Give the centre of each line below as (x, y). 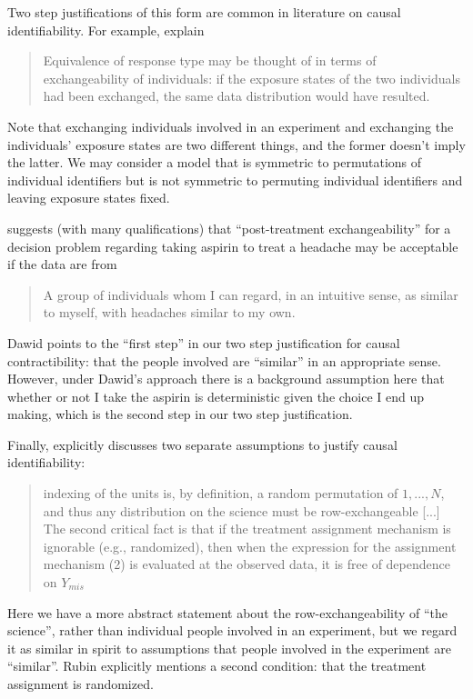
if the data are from (62, 264)
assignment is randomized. (81, 684)
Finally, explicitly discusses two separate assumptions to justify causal (202, 444)
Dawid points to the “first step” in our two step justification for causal (204, 342)
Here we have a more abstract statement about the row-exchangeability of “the (228, 612)
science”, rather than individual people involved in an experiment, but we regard (232, 630)
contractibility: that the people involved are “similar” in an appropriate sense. (224, 360)
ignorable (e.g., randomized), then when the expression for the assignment (250, 546)
